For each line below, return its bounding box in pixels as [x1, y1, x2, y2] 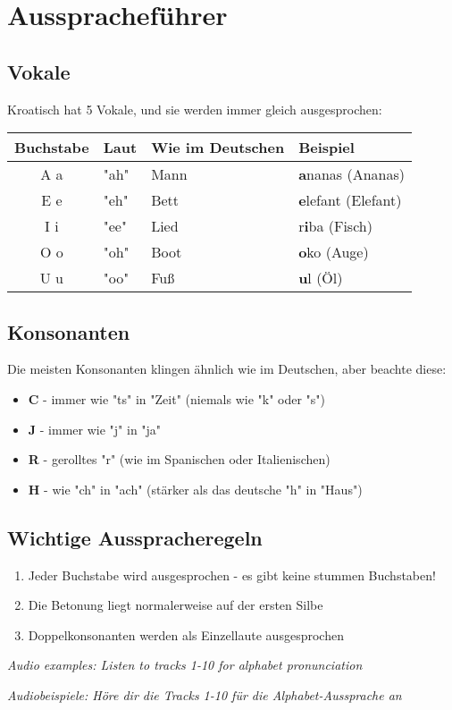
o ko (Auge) [298, 241, 369, 263]
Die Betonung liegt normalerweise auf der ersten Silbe [28, 596, 323, 614]
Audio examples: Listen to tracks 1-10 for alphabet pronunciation [7, 655, 363, 674]
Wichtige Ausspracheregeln [7, 523, 263, 551]
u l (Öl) [298, 267, 343, 289]
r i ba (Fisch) [298, 216, 372, 237]
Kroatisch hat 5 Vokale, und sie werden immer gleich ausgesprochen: [7, 99, 382, 118]
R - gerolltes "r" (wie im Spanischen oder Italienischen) [28, 450, 331, 469]
